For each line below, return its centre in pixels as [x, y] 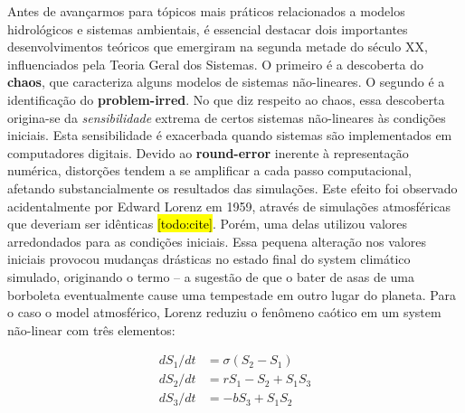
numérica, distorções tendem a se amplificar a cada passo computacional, [209, 170]
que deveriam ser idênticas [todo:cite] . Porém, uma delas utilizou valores [208, 224]
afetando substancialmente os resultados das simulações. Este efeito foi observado [232, 188]
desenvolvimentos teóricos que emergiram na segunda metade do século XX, [218, 47]
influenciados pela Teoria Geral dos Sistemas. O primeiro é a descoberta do [215, 64]
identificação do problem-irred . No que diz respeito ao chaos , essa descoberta [226, 99]
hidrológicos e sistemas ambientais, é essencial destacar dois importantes [208, 28]
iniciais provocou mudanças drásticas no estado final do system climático [209, 259]
